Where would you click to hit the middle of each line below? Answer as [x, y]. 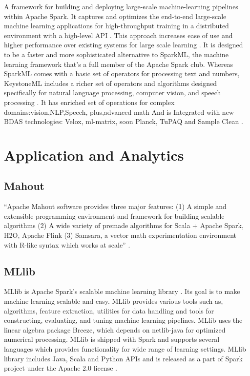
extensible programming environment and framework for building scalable [114, 216]
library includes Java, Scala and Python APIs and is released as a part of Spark [123, 358]
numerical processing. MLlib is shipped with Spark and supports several [112, 339]
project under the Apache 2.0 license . [61, 368]
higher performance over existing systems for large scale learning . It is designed [124, 45]
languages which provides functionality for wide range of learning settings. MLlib [125, 349]
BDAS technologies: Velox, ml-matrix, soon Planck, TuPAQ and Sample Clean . [124, 121]
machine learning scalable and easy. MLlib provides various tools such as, [114, 301]
